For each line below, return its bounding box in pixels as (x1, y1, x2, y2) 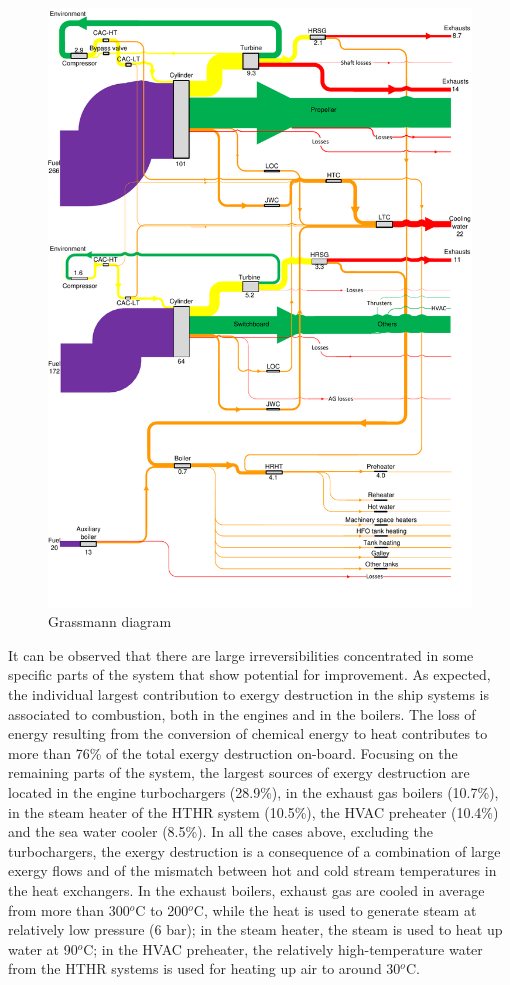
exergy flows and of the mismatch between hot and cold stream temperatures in (8, 860, 497, 881)
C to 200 (135, 899, 189, 920)
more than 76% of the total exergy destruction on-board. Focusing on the (8, 742, 458, 763)
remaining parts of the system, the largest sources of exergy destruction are (8, 762, 470, 783)
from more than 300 (8, 899, 130, 920)
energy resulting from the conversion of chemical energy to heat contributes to (8, 723, 488, 744)
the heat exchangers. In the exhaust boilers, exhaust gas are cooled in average (8, 880, 485, 900)
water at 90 (8, 938, 78, 959)
